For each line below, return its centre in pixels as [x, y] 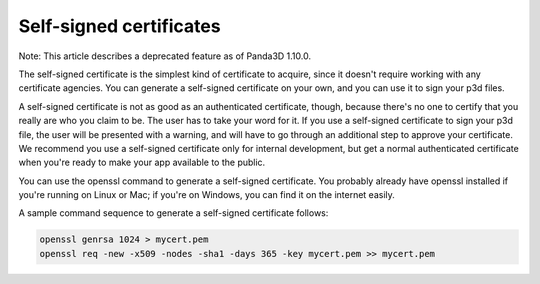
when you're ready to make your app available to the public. [142, 162]
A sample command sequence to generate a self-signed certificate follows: [173, 213]
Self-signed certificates [119, 26]
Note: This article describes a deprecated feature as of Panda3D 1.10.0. [165, 56]
